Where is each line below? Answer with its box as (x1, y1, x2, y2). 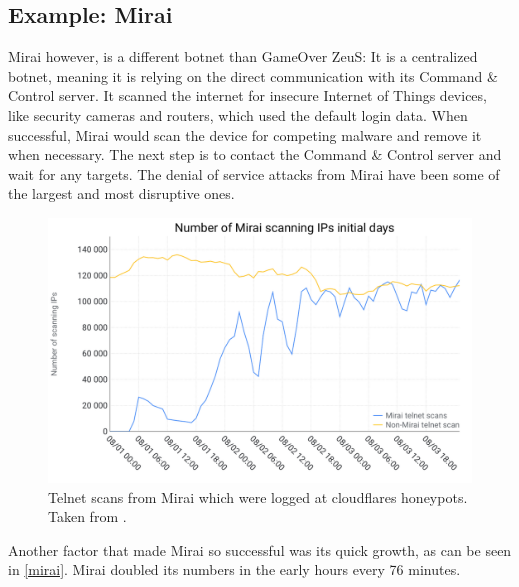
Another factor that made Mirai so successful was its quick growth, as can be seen (8, 539, 512, 560)
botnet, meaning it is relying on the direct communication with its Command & (8, 65, 498, 86)
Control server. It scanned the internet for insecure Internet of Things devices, (8, 85, 487, 106)
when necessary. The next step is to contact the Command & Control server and (8, 144, 502, 165)
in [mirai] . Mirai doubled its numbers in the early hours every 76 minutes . (8, 559, 461, 580)
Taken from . (48, 506, 127, 527)
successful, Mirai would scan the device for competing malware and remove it (8, 124, 482, 145)
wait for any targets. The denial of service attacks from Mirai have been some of (8, 163, 500, 184)
